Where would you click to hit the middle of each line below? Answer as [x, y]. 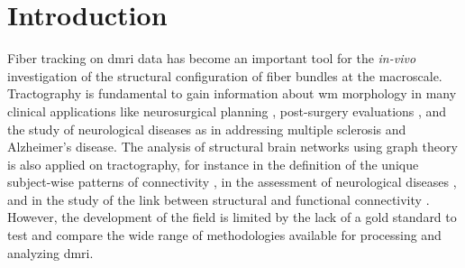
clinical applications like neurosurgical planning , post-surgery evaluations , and [227, 111]
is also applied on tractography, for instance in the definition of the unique [213, 164]
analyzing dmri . [50, 252]
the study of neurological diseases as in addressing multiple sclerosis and [207, 129]
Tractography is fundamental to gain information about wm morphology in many [232, 93]
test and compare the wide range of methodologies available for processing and [224, 235]
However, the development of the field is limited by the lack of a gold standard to [232, 217]
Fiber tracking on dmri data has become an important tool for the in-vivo [212, 58]
